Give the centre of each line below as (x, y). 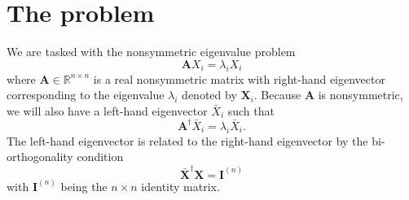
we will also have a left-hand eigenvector (107, 110)
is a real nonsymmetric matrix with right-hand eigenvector (239, 78)
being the (84, 186)
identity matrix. (180, 186)
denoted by (209, 95)
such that (251, 110)
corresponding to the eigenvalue (86, 95)
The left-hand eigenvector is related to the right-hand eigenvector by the (187, 140)
